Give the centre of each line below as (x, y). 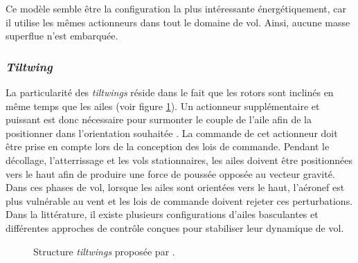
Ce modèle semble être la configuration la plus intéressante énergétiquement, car (176, 8)
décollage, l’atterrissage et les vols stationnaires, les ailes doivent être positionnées (179, 160)
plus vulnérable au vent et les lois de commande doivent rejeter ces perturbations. (179, 200)
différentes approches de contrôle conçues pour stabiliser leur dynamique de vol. (175, 227)
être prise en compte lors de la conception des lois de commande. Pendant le (168, 146)
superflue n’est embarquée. (62, 36)
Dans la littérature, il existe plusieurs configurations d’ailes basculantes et (162, 214)
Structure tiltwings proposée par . (104, 251)
